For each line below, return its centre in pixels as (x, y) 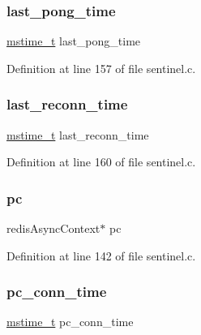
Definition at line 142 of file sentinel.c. (101, 255)
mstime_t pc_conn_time (70, 322)
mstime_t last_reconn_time (78, 134)
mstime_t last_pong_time (74, 41)
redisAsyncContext (53, 228)
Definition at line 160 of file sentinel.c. (101, 162)
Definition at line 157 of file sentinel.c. (101, 68)
